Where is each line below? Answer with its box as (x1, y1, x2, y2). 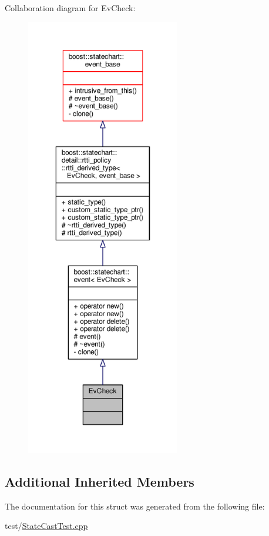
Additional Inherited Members (5, 472, 194, 490)
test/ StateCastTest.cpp (5, 520, 88, 532)
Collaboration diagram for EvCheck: (5, 2, 136, 14)
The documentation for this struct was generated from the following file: (5, 500, 265, 512)
